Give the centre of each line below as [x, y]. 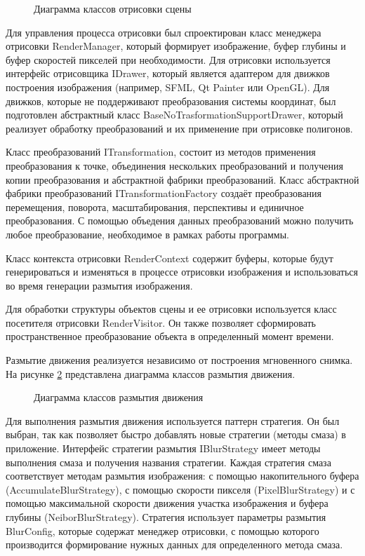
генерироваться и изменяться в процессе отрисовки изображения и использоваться [182, 272]
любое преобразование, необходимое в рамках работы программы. [147, 234]
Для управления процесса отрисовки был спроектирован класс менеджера [164, 32]
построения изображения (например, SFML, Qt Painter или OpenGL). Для [168, 87]
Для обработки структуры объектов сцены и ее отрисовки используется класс [171, 309]
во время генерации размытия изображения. [99, 285]
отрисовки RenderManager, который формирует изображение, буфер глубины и [176, 46]
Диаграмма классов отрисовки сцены [113, 8]
